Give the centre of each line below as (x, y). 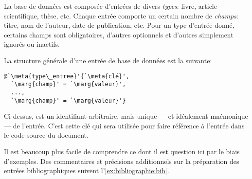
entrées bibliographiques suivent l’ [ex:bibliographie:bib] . (87, 170)
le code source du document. (46, 135)
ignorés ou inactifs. (32, 44)
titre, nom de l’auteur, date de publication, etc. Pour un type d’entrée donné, (119, 25)
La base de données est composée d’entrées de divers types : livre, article (110, 6)
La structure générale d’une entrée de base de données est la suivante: (108, 60)
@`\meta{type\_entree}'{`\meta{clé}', (67, 76)
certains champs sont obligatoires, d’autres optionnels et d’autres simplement (119, 34)
